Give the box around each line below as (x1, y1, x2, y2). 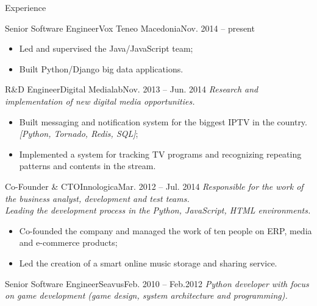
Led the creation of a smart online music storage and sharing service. (19, 256, 277, 269)
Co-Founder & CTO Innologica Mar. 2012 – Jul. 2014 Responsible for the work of (5, 179, 304, 192)
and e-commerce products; (19, 236, 118, 249)
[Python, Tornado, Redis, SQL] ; (19, 127, 138, 140)
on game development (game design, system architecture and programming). (5, 289, 288, 302)
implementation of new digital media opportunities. (5, 94, 195, 107)
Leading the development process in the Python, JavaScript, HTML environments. (5, 204, 311, 217)
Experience (5, 1, 46, 13)
